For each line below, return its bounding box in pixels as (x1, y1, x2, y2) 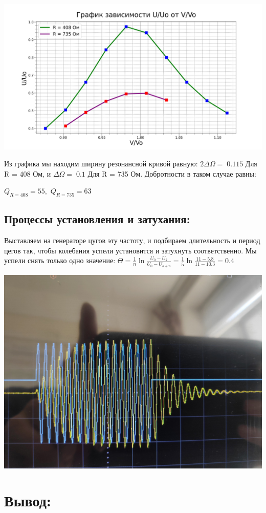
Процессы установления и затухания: (4, 211, 190, 227)
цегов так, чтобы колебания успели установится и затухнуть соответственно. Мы (4, 245, 257, 255)
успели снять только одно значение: (4, 255, 116, 266)
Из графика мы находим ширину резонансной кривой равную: (4, 158, 198, 169)
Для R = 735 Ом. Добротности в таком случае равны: (87, 168, 256, 179)
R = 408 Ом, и (4, 168, 51, 179)
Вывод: (4, 490, 51, 511)
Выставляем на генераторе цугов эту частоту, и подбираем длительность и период (4, 235, 260, 246)
